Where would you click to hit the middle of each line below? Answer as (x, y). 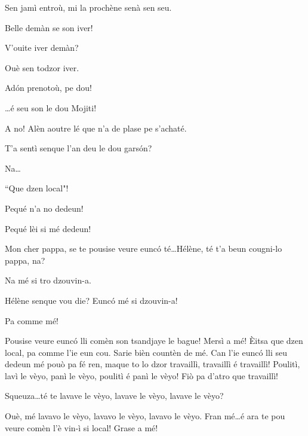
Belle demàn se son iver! (49, 27)
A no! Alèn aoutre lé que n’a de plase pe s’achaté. (96, 128)
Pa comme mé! (32, 320)
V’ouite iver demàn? (42, 48)
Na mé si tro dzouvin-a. (48, 280)
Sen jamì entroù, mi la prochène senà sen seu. (88, 7)
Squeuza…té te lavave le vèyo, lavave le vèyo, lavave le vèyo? (114, 396)
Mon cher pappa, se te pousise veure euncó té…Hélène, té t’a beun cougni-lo (144, 249)
